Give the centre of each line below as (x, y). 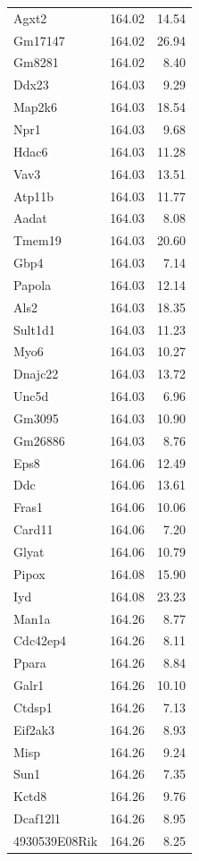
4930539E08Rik (56, 840)
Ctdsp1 (33, 707)
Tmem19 (37, 240)
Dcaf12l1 (37, 818)
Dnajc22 (36, 374)
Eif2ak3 (34, 729)
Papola (33, 284)
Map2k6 (36, 107)
